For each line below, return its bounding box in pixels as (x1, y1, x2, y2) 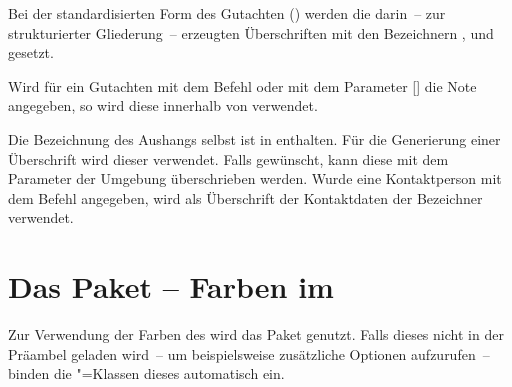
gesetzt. (8, 42, 54, 63)
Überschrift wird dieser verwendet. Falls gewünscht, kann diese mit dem (8, 148, 449, 169)
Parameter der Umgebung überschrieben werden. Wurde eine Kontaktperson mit (8, 168, 502, 189)
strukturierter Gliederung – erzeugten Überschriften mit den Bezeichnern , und (8, 22, 494, 43)
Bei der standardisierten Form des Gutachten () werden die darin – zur (8, 3, 446, 23)
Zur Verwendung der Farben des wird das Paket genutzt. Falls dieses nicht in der (8, 324, 504, 345)
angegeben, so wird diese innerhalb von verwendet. (8, 95, 318, 116)
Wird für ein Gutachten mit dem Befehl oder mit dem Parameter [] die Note (8, 75, 477, 96)
